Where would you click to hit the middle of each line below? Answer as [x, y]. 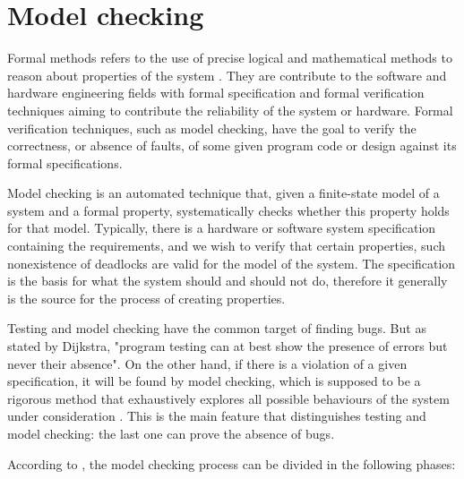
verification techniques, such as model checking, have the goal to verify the [212, 128]
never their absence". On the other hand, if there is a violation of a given [207, 363]
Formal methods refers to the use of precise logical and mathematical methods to [230, 58]
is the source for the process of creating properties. [146, 298]
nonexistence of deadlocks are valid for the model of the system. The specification [232, 263]
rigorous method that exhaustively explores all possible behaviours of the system [228, 398]
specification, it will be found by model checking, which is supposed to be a [214, 381]
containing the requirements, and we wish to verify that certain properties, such [226, 246]
